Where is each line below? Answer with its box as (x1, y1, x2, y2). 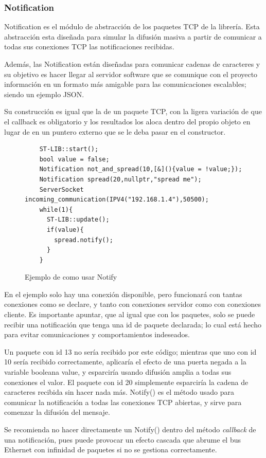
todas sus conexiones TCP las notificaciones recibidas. (4, 41, 174, 52)
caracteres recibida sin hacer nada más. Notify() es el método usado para (4, 387, 234, 397)
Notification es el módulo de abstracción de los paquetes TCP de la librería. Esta (4, 21, 260, 32)
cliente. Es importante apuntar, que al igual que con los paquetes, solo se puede (4, 309, 255, 320)
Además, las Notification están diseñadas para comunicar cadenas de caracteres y (4, 59, 260, 69)
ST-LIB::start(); (39, 145, 99, 153)
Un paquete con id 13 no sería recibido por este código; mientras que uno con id (4, 346, 257, 357)
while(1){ (39, 206, 73, 213)
